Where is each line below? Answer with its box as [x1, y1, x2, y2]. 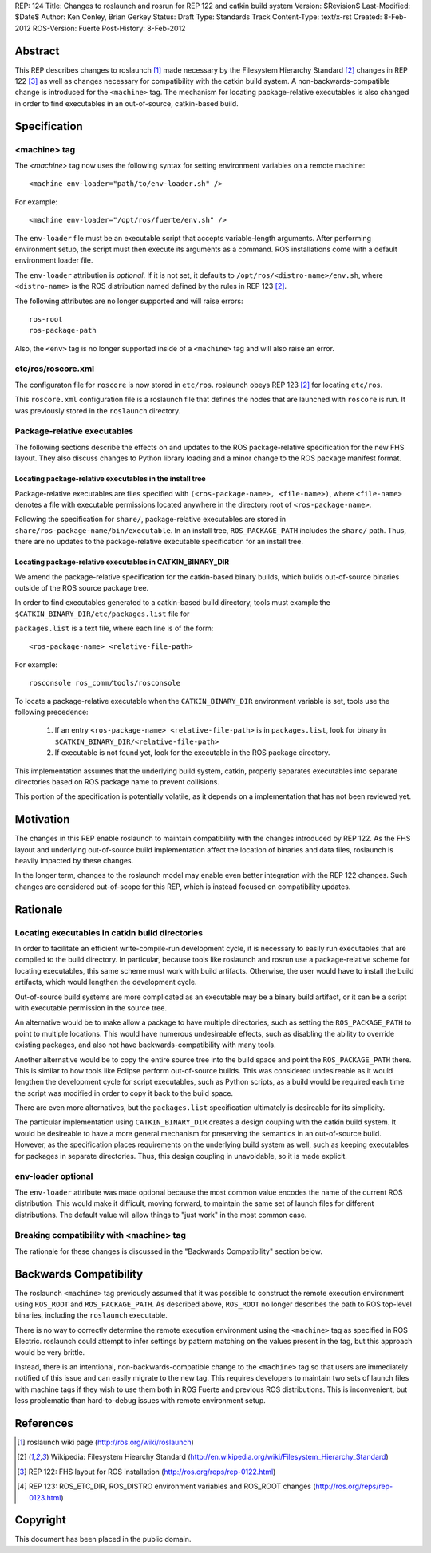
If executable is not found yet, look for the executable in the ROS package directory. [54, 748, 330, 757]
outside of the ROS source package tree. [14, 583, 149, 592]
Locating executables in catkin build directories [14, 927, 204, 938]
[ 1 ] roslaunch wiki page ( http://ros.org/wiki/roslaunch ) [17, 1437, 195, 1448]
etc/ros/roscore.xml [14, 363, 95, 374]
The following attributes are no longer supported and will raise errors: [14, 296, 243, 306]
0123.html [29, 1492, 61, 1502]
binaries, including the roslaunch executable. [14, 1310, 168, 1320]
